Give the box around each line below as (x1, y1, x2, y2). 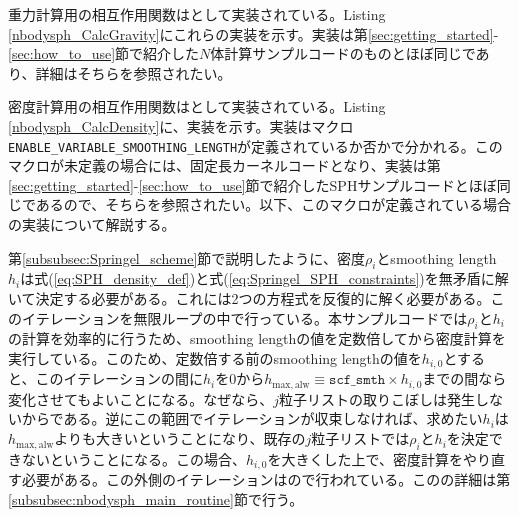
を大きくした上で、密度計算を (267, 448, 463, 469)
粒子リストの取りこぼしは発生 (279, 388, 476, 409)
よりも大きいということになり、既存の (54, 428, 306, 449)
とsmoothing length (376, 247, 497, 268)
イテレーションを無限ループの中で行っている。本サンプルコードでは (21, 307, 468, 328)
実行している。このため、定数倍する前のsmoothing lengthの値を (8, 347, 422, 368)
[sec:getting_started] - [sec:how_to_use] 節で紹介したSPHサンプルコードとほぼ (8, 174, 497, 195)
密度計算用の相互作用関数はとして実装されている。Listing (8, 96, 386, 117)
